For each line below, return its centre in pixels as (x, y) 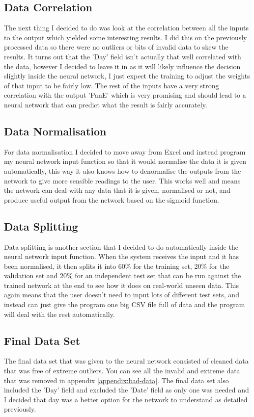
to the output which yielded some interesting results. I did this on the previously (126, 37)
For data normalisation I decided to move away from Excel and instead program (125, 151)
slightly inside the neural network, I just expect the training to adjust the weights (127, 76)
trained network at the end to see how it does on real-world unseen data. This (121, 285)
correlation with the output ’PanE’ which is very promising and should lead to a (125, 95)
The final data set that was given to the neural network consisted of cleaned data (126, 361)
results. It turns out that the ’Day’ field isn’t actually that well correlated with (123, 56)
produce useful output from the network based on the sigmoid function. (112, 199)
